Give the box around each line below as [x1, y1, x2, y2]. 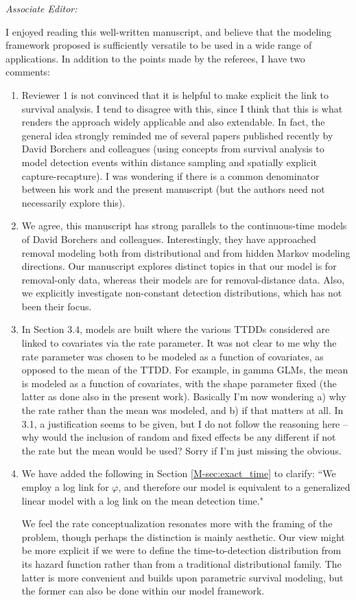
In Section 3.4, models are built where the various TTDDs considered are [21, 322, 330, 336]
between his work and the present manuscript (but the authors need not [21, 182, 325, 196]
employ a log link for [21, 480, 109, 494]
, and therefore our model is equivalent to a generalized [118, 480, 351, 494]
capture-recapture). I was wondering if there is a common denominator [21, 168, 320, 183]
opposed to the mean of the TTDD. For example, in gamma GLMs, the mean [21, 362, 348, 377]
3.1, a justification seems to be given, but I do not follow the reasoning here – [21, 416, 348, 430]
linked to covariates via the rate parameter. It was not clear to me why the [21, 336, 337, 350]
